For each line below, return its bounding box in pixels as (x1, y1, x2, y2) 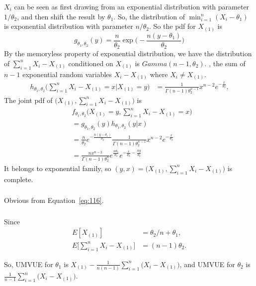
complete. (4, 174, 33, 184)
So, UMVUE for (4, 259, 53, 269)
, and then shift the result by (17, 11, 105, 21)
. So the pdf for (149, 21, 196, 31)
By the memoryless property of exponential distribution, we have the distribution (4, 48, 252, 59)
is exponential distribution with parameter (4, 21, 133, 31)
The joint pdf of (4, 95, 53, 105)
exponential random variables (22, 69, 112, 79)
